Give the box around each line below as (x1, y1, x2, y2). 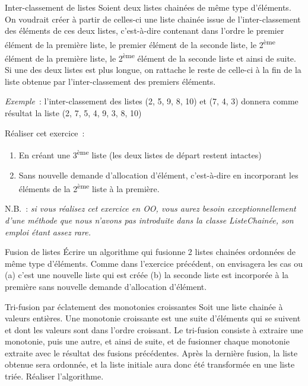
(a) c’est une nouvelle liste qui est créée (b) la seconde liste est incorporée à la (5, 269, 289, 281)
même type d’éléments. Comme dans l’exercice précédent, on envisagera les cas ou (5, 257, 303, 269)
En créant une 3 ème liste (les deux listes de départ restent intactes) (18, 147, 262, 161)
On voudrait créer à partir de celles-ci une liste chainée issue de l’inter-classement (5, 12, 301, 25)
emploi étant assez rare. (5, 225, 91, 238)
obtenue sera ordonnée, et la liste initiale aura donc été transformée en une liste (5, 358, 295, 371)
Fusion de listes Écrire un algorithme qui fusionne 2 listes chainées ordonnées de (5, 245, 296, 258)
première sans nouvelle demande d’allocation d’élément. (5, 280, 207, 292)
